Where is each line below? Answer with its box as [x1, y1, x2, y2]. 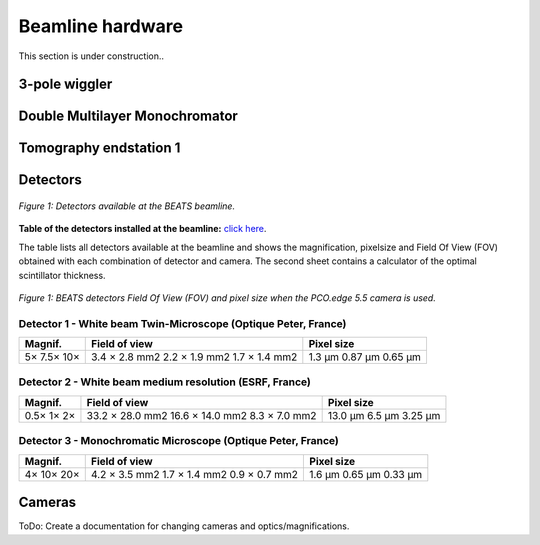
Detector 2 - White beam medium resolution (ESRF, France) [18, 375, 312, 389]
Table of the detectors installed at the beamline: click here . [18, 223, 267, 235]
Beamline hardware [18, 15, 184, 37]
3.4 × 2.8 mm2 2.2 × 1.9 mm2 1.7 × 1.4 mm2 [90, 350, 298, 364]
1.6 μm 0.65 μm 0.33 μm [309, 467, 423, 481]
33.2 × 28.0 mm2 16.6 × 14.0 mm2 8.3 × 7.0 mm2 [86, 408, 317, 422]
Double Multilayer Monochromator [18, 108, 239, 125]
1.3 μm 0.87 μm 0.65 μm [308, 350, 422, 364]
